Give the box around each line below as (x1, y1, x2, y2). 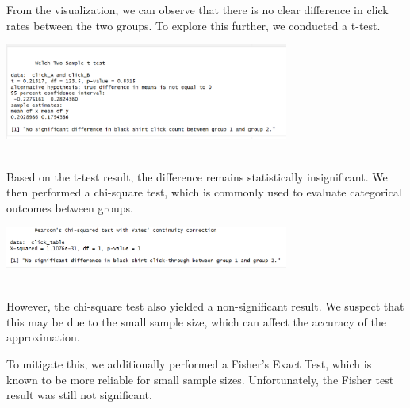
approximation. (6, 329, 80, 345)
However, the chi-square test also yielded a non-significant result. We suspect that (6, 298, 404, 315)
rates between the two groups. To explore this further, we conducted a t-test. (6, 17, 381, 33)
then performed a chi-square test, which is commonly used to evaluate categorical (6, 184, 402, 200)
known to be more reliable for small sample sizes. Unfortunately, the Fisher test (6, 371, 394, 387)
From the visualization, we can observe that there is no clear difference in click (6, 2, 389, 17)
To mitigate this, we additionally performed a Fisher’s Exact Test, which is (6, 356, 372, 372)
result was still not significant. (6, 387, 152, 403)
